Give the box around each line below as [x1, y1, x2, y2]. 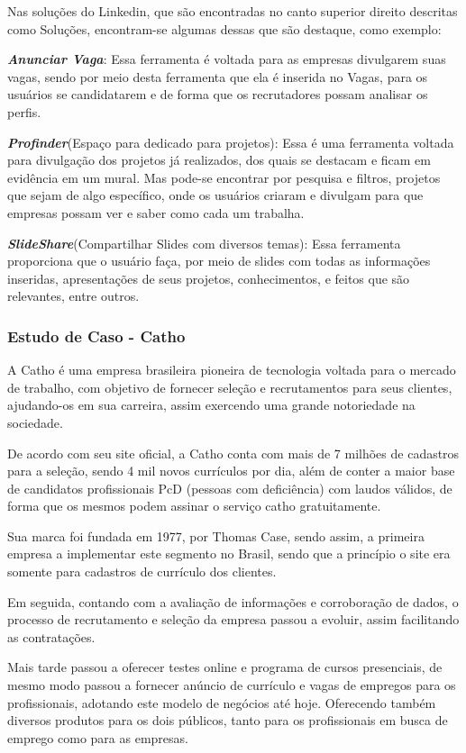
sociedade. [7, 413, 63, 431]
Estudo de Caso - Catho [7, 324, 186, 347]
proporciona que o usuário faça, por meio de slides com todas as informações [7, 251, 431, 270]
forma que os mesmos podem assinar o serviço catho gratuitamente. [7, 496, 381, 515]
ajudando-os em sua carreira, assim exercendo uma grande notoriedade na [7, 395, 416, 414]
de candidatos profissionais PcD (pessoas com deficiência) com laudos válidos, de [7, 478, 452, 497]
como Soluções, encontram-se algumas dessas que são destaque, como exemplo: [7, 19, 442, 38]
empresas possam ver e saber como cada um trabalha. [7, 203, 305, 222]
